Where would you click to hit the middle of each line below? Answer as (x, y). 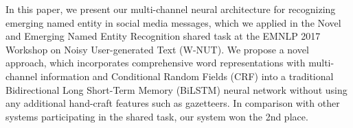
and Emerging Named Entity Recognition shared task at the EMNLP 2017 (163, 36)
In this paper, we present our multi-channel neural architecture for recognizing (171, 9)
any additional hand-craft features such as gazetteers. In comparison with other (173, 103)
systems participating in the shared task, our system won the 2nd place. (157, 116)
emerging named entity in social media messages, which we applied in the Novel (173, 22)
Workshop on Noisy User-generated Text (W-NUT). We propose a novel (157, 49)
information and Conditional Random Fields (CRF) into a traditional (187, 76)
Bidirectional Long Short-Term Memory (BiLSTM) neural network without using (176, 89)
